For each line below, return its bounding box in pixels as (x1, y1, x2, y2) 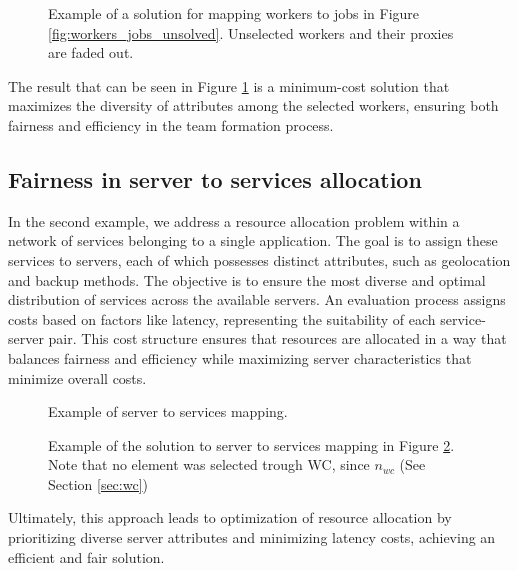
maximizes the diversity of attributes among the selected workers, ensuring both (8, 95, 499, 116)
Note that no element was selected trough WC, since (48, 454, 370, 475)
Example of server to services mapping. (48, 401, 288, 422)
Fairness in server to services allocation (8, 163, 422, 194)
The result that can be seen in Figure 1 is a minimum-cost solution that (8, 75, 450, 96)
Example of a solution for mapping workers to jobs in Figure (48, 3, 420, 23)
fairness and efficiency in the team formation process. (8, 114, 334, 135)
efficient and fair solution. (8, 546, 165, 567)
